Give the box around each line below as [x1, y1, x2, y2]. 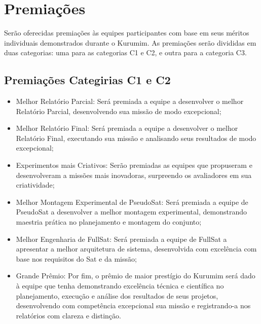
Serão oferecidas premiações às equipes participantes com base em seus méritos [4, 27, 249, 38]
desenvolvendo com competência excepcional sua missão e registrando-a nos [16, 300, 251, 311]
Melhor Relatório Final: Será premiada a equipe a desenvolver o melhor [16, 123, 238, 133]
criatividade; [16, 179, 55, 190]
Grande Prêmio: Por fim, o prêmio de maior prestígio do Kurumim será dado [16, 270, 255, 281]
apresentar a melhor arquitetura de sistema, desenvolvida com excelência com [16, 243, 257, 254]
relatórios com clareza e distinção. [16, 310, 121, 320]
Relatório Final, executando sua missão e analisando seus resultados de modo [16, 132, 256, 143]
